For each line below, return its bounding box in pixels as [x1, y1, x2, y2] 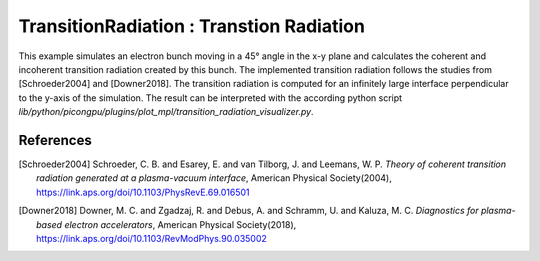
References [18, 131, 92, 149]
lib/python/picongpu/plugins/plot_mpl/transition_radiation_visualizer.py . [18, 106, 314, 118]
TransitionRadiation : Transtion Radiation [18, 15, 365, 37]
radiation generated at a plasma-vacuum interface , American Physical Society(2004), [36, 172, 392, 184]
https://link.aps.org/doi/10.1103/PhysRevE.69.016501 [36, 186, 250, 198]
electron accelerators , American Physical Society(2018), [64, 218, 297, 230]
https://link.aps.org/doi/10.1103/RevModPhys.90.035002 [36, 232, 267, 244]
